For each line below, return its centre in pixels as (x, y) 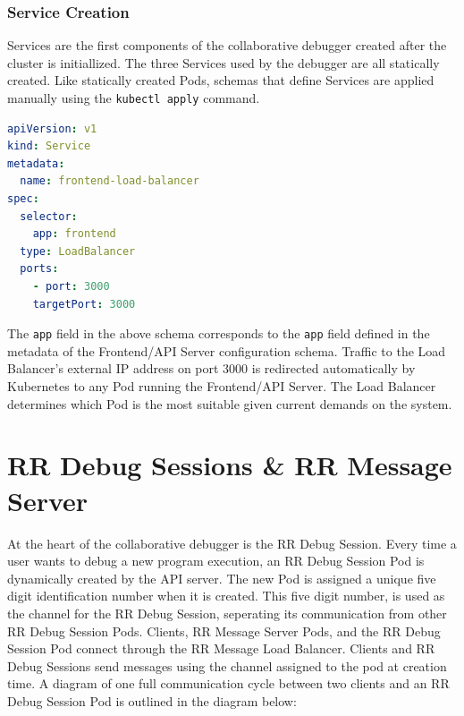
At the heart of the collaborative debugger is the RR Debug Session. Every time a (232, 543)
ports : (39, 269)
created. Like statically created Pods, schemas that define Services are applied (221, 80)
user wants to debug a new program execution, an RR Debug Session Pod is (216, 561)
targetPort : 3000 (84, 304)
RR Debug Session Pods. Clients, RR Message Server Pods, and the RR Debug (224, 631)
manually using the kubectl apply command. (134, 98)
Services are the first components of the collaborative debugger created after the (227, 45)
